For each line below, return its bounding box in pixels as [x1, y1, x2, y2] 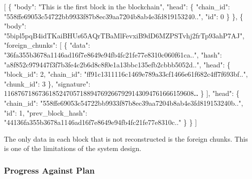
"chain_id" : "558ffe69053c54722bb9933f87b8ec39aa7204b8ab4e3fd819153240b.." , [4, 97, 243, 108]
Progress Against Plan [4, 164, 95, 176]
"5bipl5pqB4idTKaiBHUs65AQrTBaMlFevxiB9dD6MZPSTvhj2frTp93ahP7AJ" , [4, 30, 245, 40]
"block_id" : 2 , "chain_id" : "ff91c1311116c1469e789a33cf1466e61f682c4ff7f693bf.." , [4, 69, 248, 79]
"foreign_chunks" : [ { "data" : [4, 40, 90, 50]
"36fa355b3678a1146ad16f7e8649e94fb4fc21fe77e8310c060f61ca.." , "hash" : [4, 49, 222, 60]
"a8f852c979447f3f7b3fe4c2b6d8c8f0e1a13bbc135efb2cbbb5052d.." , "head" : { [4, 59, 231, 69]
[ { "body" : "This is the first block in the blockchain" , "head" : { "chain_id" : [4, 1, 230, 11]
